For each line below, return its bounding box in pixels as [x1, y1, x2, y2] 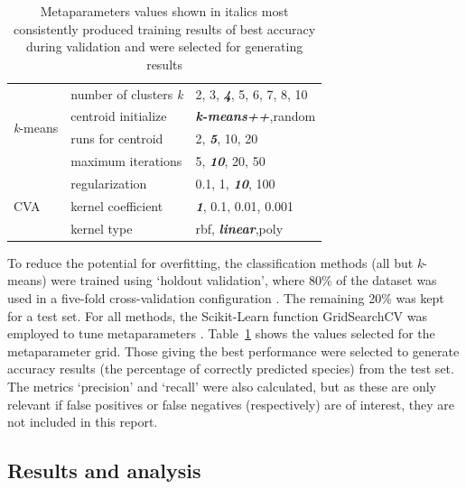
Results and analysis [7, 457, 201, 484]
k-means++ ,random [195, 106, 316, 125]
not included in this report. [7, 412, 158, 431]
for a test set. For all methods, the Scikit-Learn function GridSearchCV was [7, 306, 427, 325]
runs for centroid [70, 129, 163, 148]
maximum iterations [70, 152, 182, 171]
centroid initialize [70, 106, 167, 125]
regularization [70, 174, 147, 192]
